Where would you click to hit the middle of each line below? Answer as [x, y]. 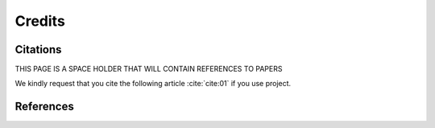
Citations [38, 50]
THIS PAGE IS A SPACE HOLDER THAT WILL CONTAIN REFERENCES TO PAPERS [149, 69]
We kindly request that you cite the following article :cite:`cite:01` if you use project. [153, 84]
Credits [40, 21]
